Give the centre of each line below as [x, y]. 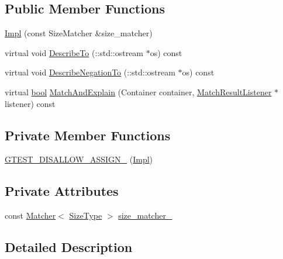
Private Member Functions [88, 135]
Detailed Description [69, 247]
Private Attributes [62, 191]
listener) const [30, 103]
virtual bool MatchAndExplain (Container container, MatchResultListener [138, 91]
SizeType [86, 215]
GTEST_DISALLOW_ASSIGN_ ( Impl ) [79, 159]
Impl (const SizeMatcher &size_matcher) [79, 33]
